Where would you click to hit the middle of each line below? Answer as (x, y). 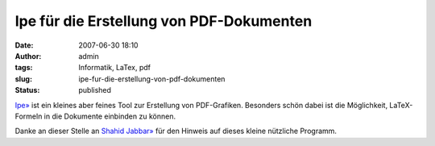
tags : (24, 68)
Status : (27, 90)
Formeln (29, 116)
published (95, 90)
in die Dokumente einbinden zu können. (110, 116)
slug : (23, 79)
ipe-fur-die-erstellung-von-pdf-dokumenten (152, 79)
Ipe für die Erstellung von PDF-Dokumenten (164, 21)
